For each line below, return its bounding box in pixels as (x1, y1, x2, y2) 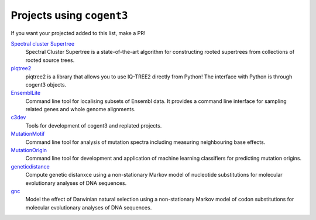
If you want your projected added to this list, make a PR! (11, 29, 146, 36)
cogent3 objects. (25, 81, 67, 88)
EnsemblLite (11, 90, 41, 97)
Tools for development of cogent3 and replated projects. (25, 122, 162, 129)
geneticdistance (11, 163, 50, 170)
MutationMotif (11, 130, 45, 137)
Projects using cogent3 (11, 9, 128, 22)
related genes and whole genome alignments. (25, 106, 136, 113)
